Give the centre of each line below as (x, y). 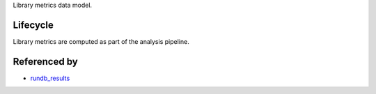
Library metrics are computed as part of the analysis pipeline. (101, 41)
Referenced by (45, 62)
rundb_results (50, 78)
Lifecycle (33, 25)
